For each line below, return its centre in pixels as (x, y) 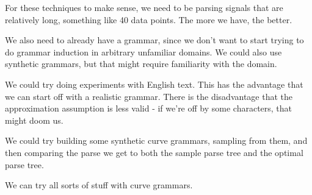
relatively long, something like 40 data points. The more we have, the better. (149, 19)
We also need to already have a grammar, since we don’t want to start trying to (154, 40)
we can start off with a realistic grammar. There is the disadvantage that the (149, 96)
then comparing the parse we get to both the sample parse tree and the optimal (154, 152)
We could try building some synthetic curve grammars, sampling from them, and (156, 140)
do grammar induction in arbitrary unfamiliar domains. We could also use (143, 51)
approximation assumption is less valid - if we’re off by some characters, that (149, 108)
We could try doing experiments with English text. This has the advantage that (154, 84)
